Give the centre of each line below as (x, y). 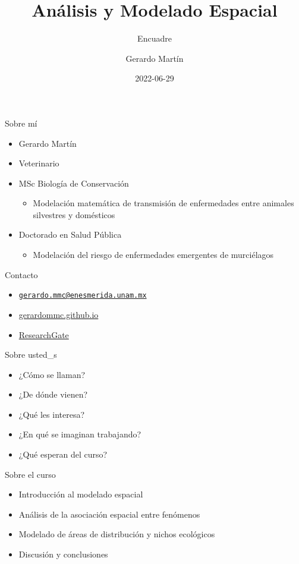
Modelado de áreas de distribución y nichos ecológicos (117, 534)
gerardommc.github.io (59, 314)
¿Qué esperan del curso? (63, 454)
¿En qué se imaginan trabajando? (80, 434)
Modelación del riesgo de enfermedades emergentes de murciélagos (153, 255)
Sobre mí (21, 123)
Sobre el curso (30, 474)
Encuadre (155, 38)
